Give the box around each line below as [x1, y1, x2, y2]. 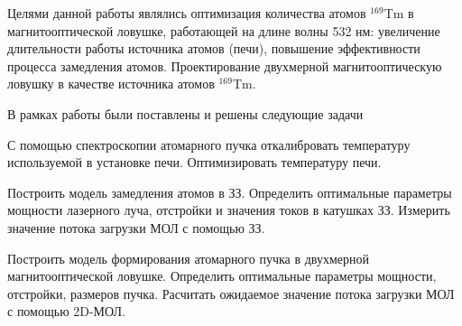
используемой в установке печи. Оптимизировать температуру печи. [7, 153, 382, 172]
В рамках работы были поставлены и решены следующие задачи [7, 104, 364, 123]
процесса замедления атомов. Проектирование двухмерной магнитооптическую [7, 56, 442, 75]
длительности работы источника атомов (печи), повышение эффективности [7, 39, 420, 58]
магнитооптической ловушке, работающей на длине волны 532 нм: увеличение [7, 21, 440, 40]
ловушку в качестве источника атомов [7, 74, 215, 93]
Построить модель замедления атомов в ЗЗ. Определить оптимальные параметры [7, 182, 452, 201]
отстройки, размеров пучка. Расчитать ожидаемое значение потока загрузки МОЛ [7, 284, 455, 303]
